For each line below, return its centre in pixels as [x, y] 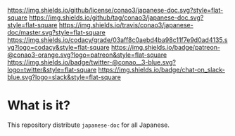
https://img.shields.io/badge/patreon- [166, 47]
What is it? [39, 106]
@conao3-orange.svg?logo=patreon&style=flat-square [87, 55]
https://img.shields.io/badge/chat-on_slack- [161, 70]
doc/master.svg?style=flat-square [56, 32]
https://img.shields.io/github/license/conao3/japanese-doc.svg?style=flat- [115, 10]
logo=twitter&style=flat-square [52, 70]
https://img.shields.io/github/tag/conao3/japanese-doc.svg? [116, 18]
